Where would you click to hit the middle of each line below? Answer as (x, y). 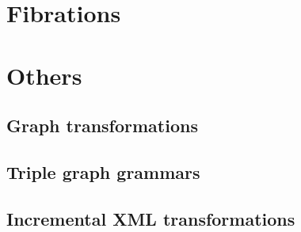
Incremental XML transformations (151, 218)
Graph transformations (102, 126)
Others (44, 75)
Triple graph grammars (103, 171)
